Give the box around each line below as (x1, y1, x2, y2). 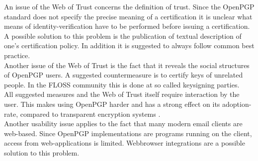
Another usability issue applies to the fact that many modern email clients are (4, 118, 243, 129)
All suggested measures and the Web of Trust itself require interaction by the (4, 89, 240, 99)
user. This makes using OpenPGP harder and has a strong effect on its (4, 98, 220, 109)
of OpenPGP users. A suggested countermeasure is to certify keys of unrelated (4, 70, 243, 80)
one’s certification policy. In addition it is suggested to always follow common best (4, 40, 255, 51)
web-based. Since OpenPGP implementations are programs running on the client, (4, 128, 252, 138)
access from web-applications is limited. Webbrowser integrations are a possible (4, 138, 245, 148)
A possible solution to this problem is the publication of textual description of (4, 30, 242, 41)
